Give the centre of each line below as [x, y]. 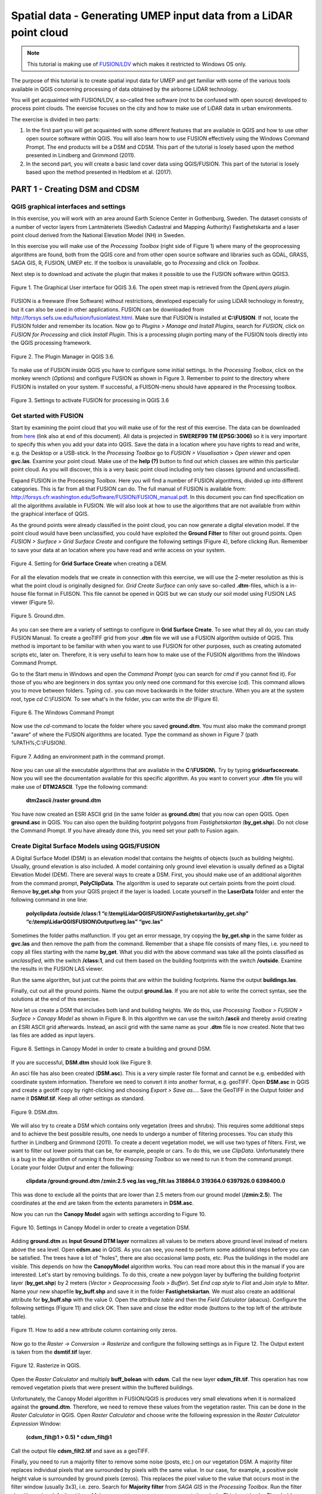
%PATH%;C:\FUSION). [39, 743]
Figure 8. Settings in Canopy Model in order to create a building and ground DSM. [111, 1049]
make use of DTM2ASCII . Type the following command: [80, 786]
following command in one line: [49, 900]
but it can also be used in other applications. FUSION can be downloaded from [108, 309]
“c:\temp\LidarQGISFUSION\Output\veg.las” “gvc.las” [95, 922]
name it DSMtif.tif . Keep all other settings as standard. [78, 1098]
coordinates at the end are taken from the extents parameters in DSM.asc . [102, 1203]
